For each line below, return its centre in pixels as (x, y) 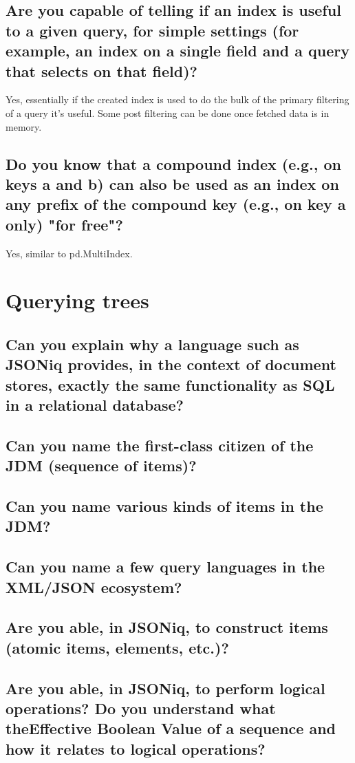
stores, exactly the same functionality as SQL (170, 384)
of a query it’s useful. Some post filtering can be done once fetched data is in (168, 112)
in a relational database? (95, 405)
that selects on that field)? (101, 71)
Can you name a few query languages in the (165, 567)
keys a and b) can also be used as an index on (172, 183)
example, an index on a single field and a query (178, 51)
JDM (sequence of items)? (101, 465)
